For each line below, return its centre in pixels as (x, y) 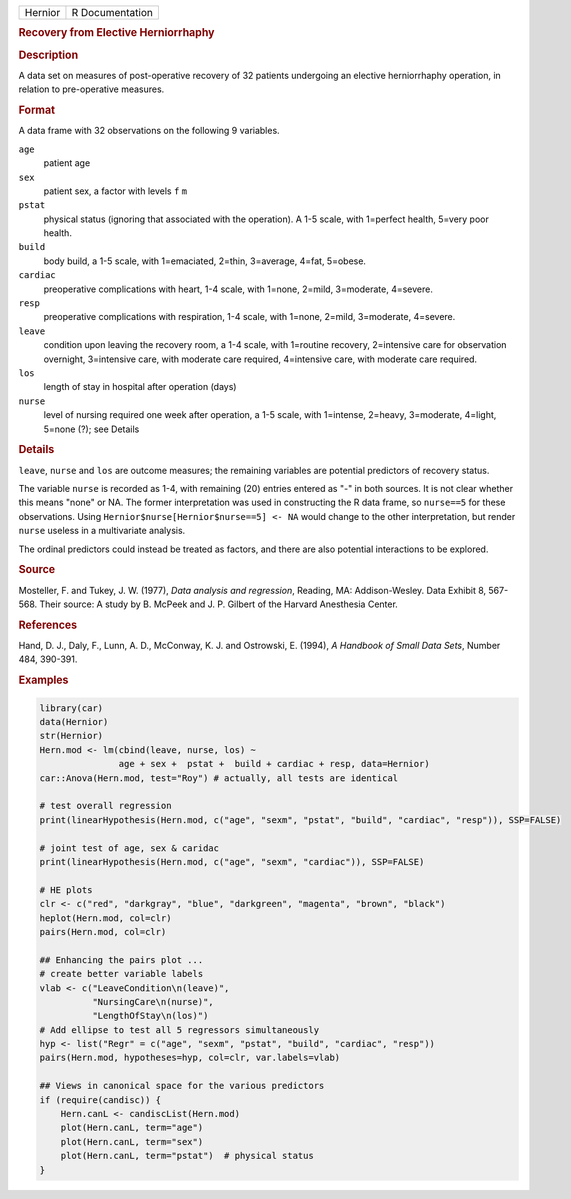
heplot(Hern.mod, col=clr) (105, 918)
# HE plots (66, 889)
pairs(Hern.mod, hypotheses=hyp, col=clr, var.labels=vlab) (190, 1058)
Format (36, 110)
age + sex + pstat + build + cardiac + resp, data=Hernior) (274, 764)
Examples (43, 680)
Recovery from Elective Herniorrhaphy (116, 33)
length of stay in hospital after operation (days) (140, 387)
